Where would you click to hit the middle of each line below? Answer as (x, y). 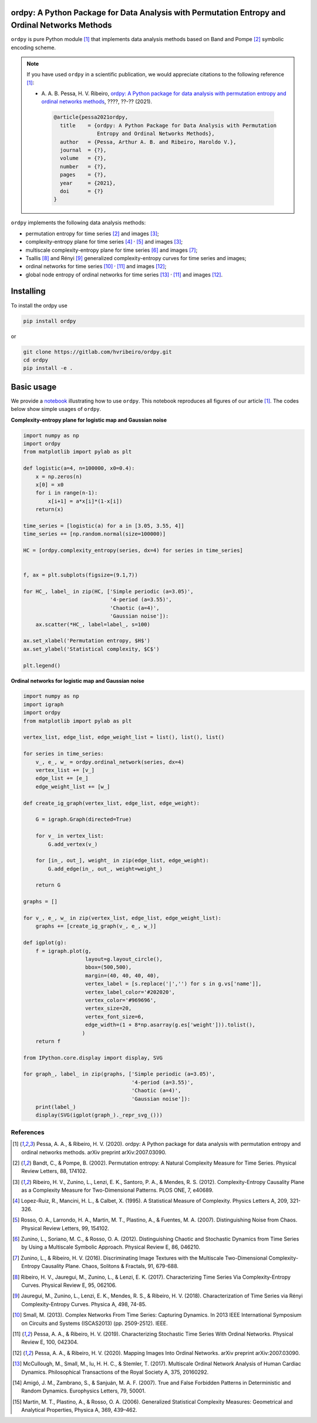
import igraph (43, 704)
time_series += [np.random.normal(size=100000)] (95, 534)
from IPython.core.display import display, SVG (93, 1058)
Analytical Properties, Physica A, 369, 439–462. (79, 1410)
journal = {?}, (83, 150)
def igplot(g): (45, 943)
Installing (28, 291)
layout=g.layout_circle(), (124, 959)
